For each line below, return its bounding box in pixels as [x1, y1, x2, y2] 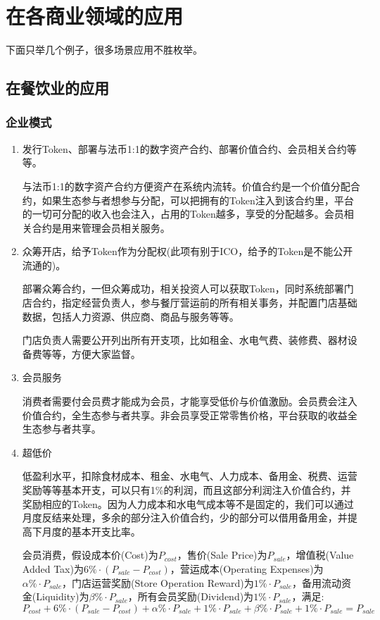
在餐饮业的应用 [6, 77, 109, 99]
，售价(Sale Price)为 [177, 547, 267, 562]
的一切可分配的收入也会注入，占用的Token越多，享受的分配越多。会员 [22, 206, 344, 221]
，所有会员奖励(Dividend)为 [127, 589, 254, 604]
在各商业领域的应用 [6, 1, 184, 30]
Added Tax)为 [22, 561, 84, 576]
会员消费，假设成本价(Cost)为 [22, 547, 158, 562]
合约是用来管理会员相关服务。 [32, 220, 170, 235]
